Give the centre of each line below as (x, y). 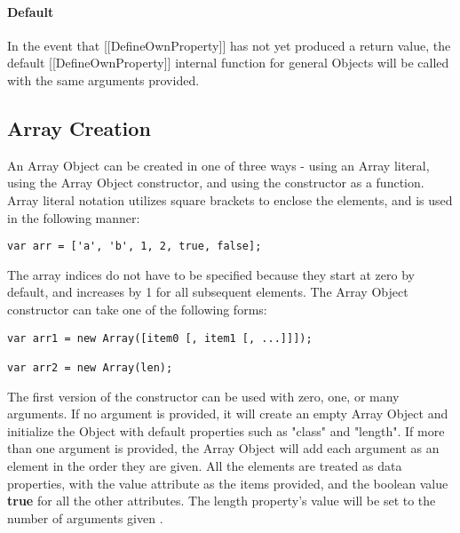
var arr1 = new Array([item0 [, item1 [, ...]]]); (160, 338)
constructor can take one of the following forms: (137, 309)
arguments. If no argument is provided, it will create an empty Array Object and (228, 414)
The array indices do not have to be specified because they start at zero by (211, 274)
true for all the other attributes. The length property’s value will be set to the (222, 501)
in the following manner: (74, 217)
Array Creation (79, 127)
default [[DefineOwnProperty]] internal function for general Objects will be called (228, 63)
